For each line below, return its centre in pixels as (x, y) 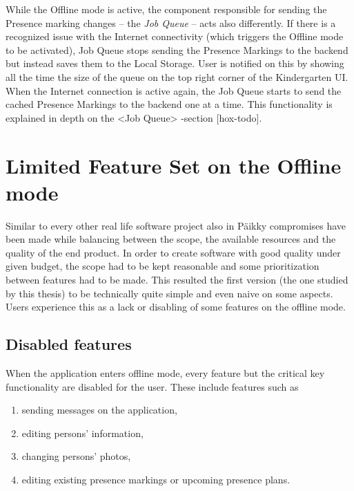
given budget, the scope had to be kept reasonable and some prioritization (163, 266)
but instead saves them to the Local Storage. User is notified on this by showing (175, 63)
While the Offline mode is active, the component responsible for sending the (166, 9)
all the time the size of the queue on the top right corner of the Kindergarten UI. (177, 76)
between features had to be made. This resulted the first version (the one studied (177, 280)
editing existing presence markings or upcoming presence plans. (156, 479)
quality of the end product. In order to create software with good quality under (173, 252)
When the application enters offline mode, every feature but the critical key (165, 373)
